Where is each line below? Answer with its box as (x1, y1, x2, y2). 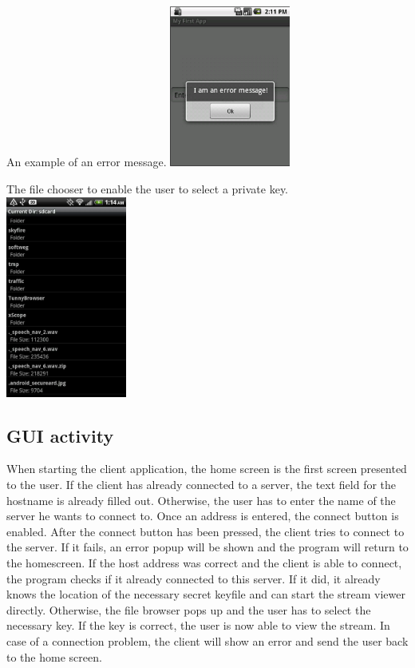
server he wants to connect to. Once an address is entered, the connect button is (6, 507, 399, 524)
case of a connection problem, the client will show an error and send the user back (6, 632, 409, 649)
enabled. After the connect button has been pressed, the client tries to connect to (6, 523, 405, 539)
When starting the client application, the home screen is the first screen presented (6, 460, 407, 477)
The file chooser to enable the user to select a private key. (6, 181, 289, 197)
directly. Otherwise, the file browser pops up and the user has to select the (6, 601, 371, 618)
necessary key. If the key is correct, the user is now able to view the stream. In (6, 617, 390, 634)
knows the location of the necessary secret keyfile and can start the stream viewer (6, 586, 405, 602)
